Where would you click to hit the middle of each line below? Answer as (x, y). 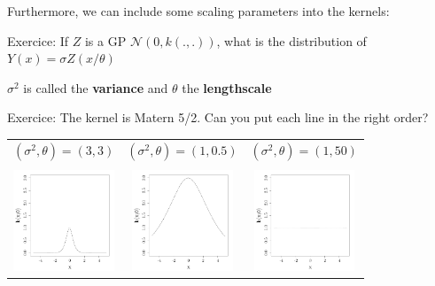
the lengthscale (227, 87)
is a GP (105, 40)
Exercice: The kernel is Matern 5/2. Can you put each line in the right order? (218, 117)
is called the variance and (96, 87)
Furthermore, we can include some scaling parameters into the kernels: (198, 11)
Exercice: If (38, 40)
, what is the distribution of (291, 40)
